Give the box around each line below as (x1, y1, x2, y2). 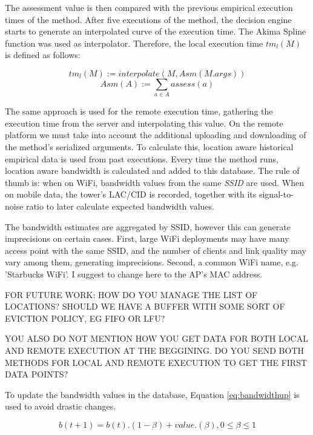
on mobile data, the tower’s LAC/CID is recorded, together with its (5, 188, 257, 201)
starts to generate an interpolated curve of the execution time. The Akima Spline (5, 25, 306, 38)
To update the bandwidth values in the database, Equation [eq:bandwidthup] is (5, 388, 300, 400)
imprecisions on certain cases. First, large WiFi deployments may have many (5, 232, 289, 245)
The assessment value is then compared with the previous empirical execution (5, 1, 293, 13)
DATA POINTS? (5, 368, 68, 380)
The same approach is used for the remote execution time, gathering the (5, 105, 273, 118)
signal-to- (259, 188, 294, 201)
